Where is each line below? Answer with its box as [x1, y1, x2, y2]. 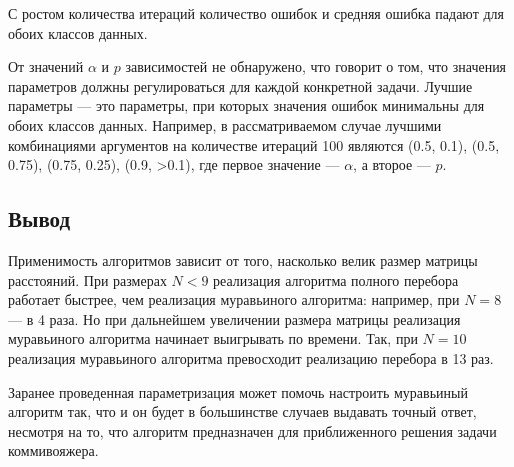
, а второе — [353, 154, 431, 175]
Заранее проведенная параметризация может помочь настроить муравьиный [8, 381, 468, 402]
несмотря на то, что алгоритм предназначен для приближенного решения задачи [8, 420, 497, 441]
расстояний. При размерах [8, 269, 167, 290]
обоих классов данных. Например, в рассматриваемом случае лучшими [8, 114, 442, 135]
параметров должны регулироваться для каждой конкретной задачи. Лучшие [8, 75, 473, 96]
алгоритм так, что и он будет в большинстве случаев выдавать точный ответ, [8, 401, 477, 422]
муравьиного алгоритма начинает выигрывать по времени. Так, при [8, 328, 418, 349]
